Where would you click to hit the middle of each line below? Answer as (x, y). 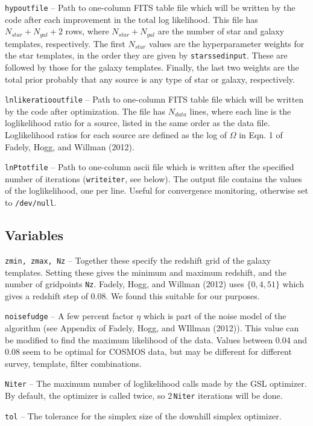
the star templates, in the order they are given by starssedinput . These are (146, 55)
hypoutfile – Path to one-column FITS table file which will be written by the (150, 7)
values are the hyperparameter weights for (226, 43)
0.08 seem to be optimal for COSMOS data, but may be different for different (148, 351)
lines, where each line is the (240, 111)
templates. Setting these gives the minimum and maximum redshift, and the (146, 272)
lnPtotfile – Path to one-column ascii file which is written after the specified (150, 167)
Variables (34, 235)
